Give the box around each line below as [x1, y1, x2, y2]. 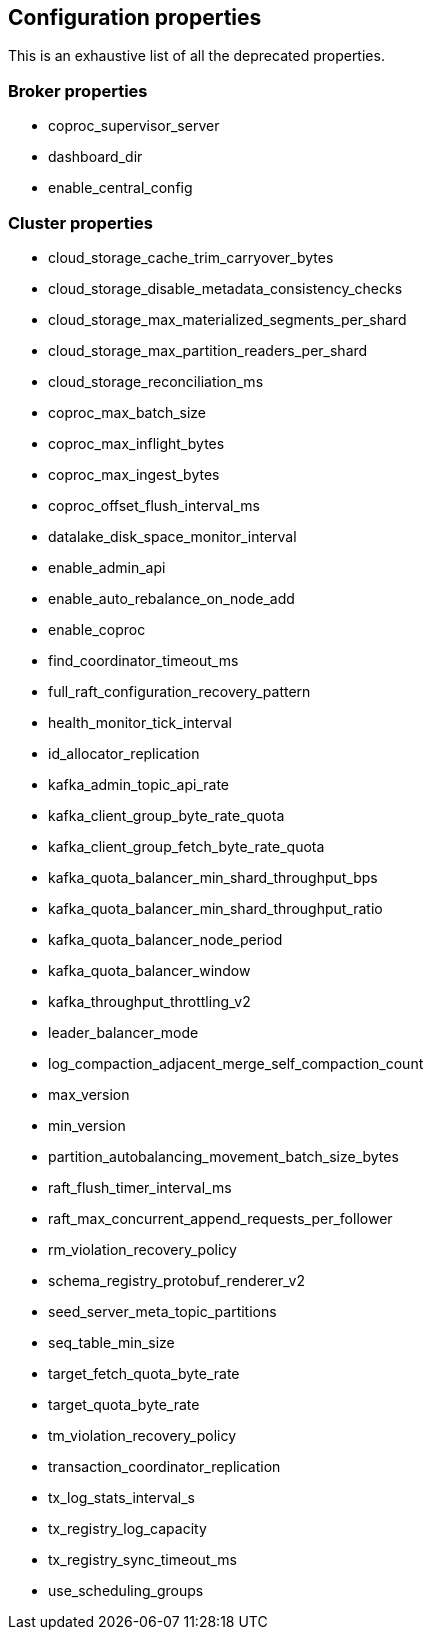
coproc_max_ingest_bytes [48, 465, 220, 483]
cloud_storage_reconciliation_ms [48, 372, 264, 390]
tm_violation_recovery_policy [48, 1426, 237, 1444]
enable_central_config [48, 179, 193, 197]
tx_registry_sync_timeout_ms [48, 1550, 237, 1568]
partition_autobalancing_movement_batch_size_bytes [48, 1147, 399, 1165]
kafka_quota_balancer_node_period [48, 930, 283, 948]
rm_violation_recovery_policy [48, 1240, 237, 1258]
